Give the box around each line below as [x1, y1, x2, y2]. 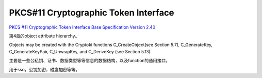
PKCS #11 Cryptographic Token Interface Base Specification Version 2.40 [9, 24, 156, 30]
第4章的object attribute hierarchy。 [9, 33, 80, 39]
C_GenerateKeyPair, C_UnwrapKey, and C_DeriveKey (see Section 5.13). [9, 48, 152, 54]
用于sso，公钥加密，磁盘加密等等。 [9, 66, 80, 72]
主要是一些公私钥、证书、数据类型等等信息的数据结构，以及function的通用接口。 [9, 58, 170, 63]
